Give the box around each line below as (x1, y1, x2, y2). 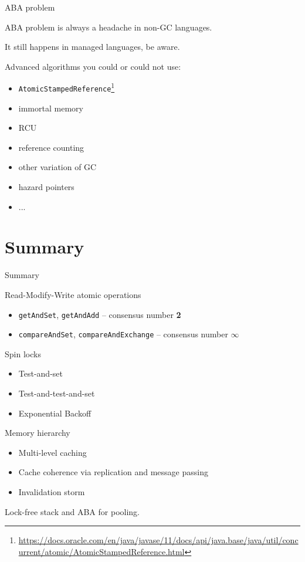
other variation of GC (18, 161, 97, 173)
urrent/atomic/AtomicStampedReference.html (18, 545, 185, 557)
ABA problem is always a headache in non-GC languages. (5, 21, 212, 33)
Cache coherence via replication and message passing (18, 466, 208, 478)
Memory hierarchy (5, 426, 70, 439)
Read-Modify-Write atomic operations (5, 288, 141, 300)
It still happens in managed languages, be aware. (5, 40, 180, 53)
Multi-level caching (18, 446, 87, 458)
